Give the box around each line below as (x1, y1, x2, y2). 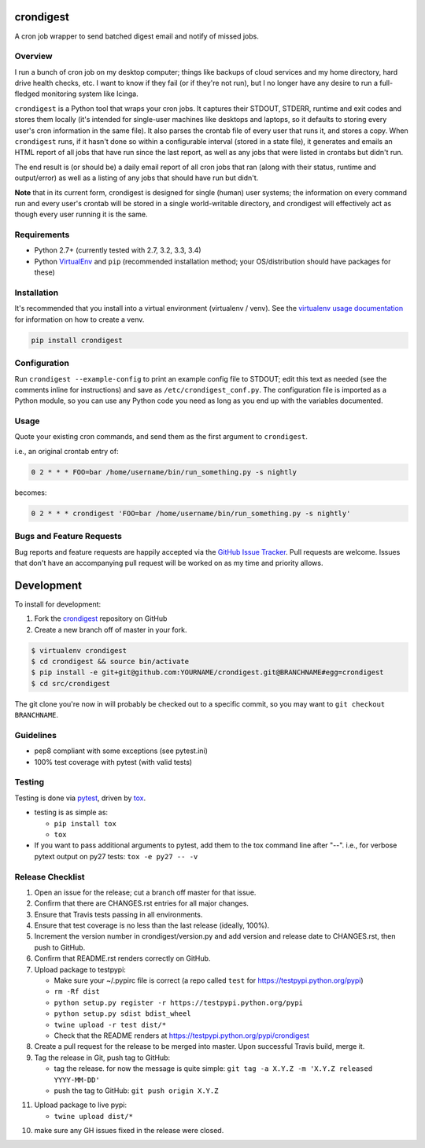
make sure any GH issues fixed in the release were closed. (34, 1126, 224, 1135)
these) (34, 268, 55, 277)
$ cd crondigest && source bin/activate (31, 657, 189, 666)
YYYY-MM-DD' (54, 1075, 100, 1084)
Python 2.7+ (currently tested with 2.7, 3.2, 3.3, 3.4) (34, 245, 201, 255)
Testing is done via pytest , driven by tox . (14, 793, 146, 803)
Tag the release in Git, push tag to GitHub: (34, 1053, 171, 1062)
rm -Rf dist (54, 987, 100, 996)
